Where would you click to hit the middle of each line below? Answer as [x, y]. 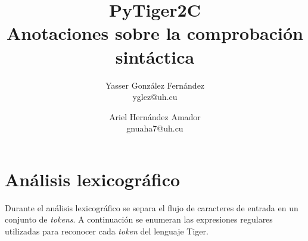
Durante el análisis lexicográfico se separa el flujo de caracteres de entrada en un [152, 207]
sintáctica [155, 56]
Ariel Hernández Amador [155, 116]
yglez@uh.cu [155, 97]
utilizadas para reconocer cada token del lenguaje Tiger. [107, 231]
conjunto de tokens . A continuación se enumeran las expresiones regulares [139, 219]
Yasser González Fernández [155, 85]
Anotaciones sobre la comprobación [155, 33]
